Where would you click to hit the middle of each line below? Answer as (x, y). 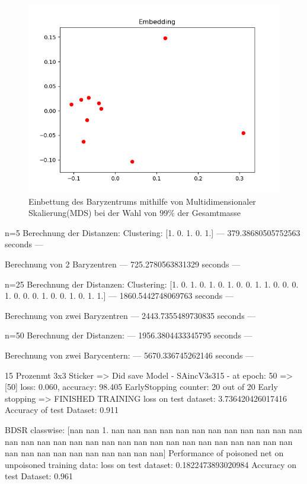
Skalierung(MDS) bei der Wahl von (93, 213)
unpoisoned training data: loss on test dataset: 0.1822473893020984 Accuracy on (151, 464)
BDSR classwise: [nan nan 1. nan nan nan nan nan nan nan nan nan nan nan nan (153, 429)
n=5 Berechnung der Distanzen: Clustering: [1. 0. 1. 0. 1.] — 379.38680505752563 (153, 232)
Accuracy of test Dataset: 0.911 (62, 410)
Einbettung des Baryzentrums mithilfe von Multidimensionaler (142, 201)
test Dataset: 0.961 (39, 476)
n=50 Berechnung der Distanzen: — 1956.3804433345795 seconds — (129, 335)
